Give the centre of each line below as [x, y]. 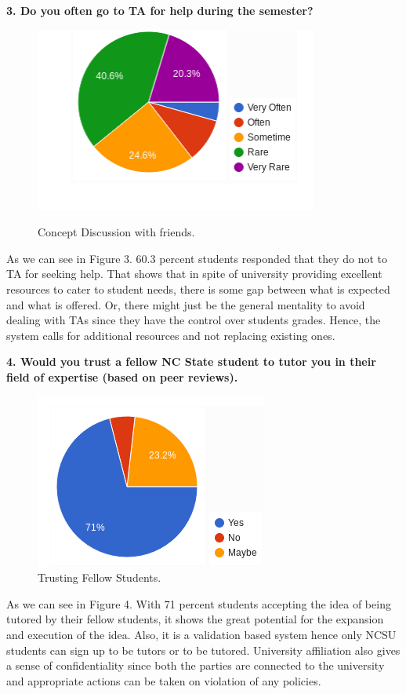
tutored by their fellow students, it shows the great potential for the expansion [195, 619]
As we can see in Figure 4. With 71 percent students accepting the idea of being [199, 603]
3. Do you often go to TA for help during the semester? [160, 10]
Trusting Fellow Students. [100, 577]
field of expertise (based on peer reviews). [122, 376]
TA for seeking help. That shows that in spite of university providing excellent [194, 274]
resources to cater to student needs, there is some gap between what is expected [198, 289]
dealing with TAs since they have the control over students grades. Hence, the [194, 320]
